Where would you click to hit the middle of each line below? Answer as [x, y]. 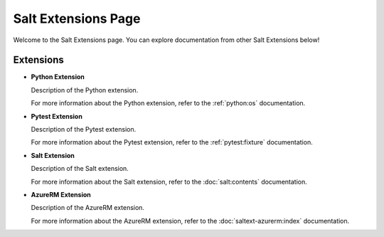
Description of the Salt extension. [80, 169]
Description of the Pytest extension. [84, 130]
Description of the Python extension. [85, 90]
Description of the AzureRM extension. [88, 208]
